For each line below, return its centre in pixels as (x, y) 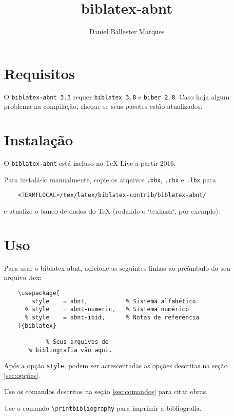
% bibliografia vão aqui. (70, 350)
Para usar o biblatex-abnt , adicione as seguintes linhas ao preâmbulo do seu (117, 267)
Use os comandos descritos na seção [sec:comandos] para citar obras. (106, 391)
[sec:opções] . (22, 375)
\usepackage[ (39, 293)
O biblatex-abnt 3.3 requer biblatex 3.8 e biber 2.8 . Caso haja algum (117, 96)
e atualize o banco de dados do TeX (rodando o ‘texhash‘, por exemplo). (112, 211)
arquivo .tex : (23, 277)
